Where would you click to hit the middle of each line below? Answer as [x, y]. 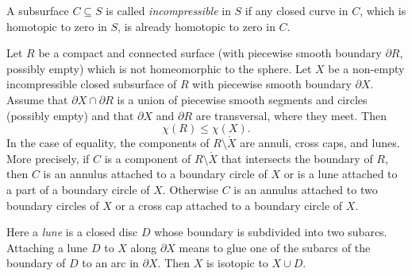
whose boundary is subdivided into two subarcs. [271, 232]
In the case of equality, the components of [108, 143]
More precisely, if [48, 158]
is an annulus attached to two [306, 189]
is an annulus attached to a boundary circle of [155, 174]
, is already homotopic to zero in [196, 26]
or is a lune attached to [341, 174]
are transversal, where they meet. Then [291, 115]
